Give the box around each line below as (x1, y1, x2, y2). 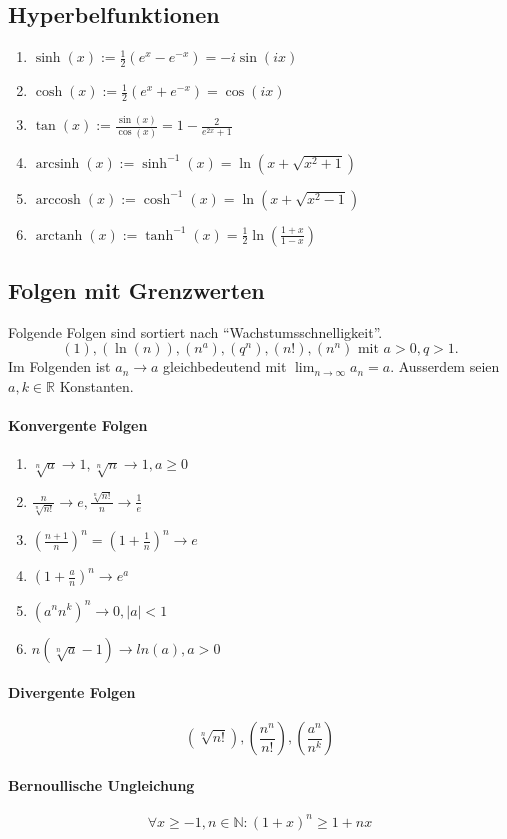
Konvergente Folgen (8, 415, 148, 436)
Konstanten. (59, 375, 134, 396)
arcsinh (35, 156, 80, 171)
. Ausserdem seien (390, 356, 500, 377)
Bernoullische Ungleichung (8, 774, 195, 795)
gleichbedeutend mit (163, 356, 287, 377)
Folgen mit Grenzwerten (8, 274, 265, 305)
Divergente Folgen (8, 682, 136, 703)
